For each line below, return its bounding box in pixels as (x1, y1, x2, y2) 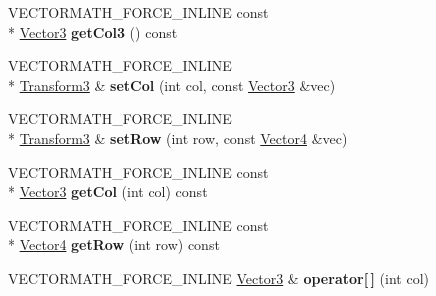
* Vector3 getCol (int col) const (8, 181, 208, 202)
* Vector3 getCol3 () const (8, 21, 178, 42)
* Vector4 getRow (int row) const (8, 234, 220, 255)
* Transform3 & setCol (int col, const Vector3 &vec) (8, 74, 336, 95)
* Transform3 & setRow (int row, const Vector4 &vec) (8, 127, 348, 148)
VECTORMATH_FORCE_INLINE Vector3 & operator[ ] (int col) (8, 267, 429, 288)
